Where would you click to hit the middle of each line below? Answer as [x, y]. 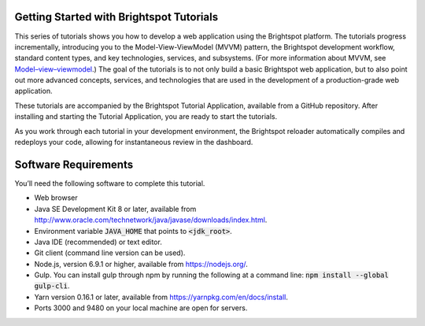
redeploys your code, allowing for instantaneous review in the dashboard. [134, 143]
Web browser [56, 198]
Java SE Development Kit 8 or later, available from [115, 209]
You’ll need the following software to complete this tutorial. [110, 183]
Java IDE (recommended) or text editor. [98, 242]
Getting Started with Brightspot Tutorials [116, 17]
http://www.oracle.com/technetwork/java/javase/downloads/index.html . [151, 220]
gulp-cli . [52, 286]
